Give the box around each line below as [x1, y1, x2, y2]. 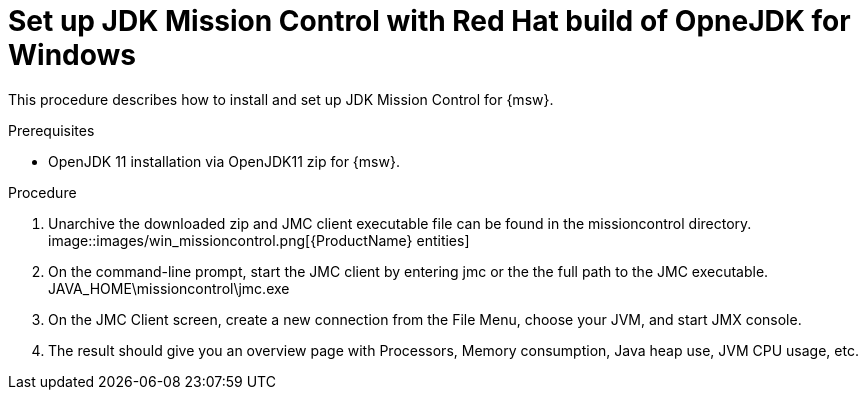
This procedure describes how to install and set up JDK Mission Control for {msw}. [8, 90, 554, 108]
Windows [8, 38, 136, 72]
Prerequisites [8, 121, 95, 139]
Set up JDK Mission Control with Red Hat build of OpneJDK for [8, 4, 851, 38]
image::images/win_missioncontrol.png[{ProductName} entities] [48, 231, 470, 249]
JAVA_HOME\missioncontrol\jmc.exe [48, 279, 290, 297]
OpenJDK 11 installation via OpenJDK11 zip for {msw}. [48, 152, 400, 170]
